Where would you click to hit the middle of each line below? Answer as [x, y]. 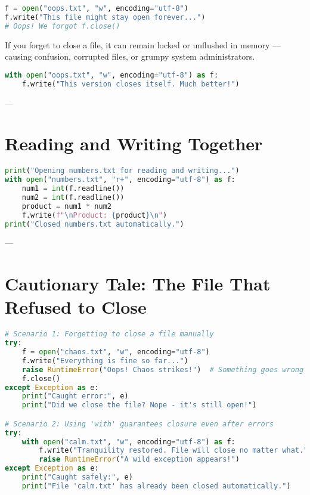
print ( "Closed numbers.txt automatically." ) [94, 224]
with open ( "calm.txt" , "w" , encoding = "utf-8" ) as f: [128, 442]
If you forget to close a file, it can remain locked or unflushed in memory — [143, 44]
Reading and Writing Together [134, 143]
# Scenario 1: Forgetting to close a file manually [109, 334]
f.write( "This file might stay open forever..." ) [105, 17]
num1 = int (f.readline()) [73, 189]
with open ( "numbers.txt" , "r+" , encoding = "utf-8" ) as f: [120, 180]
